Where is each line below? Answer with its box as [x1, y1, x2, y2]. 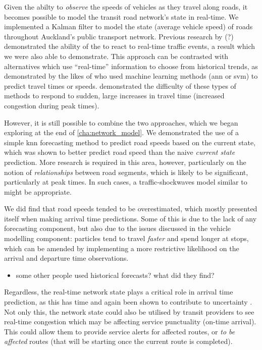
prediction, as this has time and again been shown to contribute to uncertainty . [4, 297, 252, 307]
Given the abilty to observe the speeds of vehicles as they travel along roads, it [4, 2, 248, 12]
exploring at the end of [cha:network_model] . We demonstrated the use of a [4, 127, 239, 138]
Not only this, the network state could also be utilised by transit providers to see [4, 306, 254, 317]
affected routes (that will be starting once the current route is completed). [4, 336, 233, 346]
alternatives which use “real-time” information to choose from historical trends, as [4, 61, 258, 71]
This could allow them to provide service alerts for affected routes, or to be [4, 326, 235, 336]
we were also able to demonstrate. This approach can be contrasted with [4, 50, 229, 61]
